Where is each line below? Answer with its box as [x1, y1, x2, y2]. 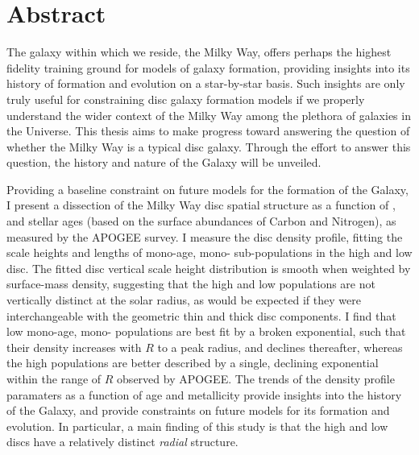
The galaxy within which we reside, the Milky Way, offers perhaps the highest [6, 43, 392, 60]
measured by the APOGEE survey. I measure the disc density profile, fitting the [6, 228, 403, 245]
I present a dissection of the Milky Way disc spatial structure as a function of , [6, 196, 396, 213]
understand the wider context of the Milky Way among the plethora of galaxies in [6, 106, 411, 123]
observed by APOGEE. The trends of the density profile [117, 370, 395, 387]
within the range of [6, 370, 102, 387]
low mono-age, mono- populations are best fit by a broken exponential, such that [6, 323, 406, 340]
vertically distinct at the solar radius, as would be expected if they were [6, 292, 361, 308]
